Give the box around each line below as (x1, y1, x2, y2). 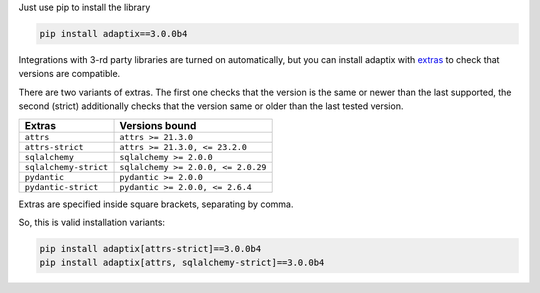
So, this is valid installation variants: (18, 216, 165, 228)
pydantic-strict (24, 181, 99, 192)
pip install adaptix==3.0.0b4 (39, 28, 188, 39)
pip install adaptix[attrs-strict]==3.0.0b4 (39, 243, 262, 254)
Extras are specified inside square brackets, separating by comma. (18, 198, 294, 210)
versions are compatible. (18, 68, 121, 80)
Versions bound (119, 118, 197, 132)
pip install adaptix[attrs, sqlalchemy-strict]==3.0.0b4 (39, 257, 325, 269)
